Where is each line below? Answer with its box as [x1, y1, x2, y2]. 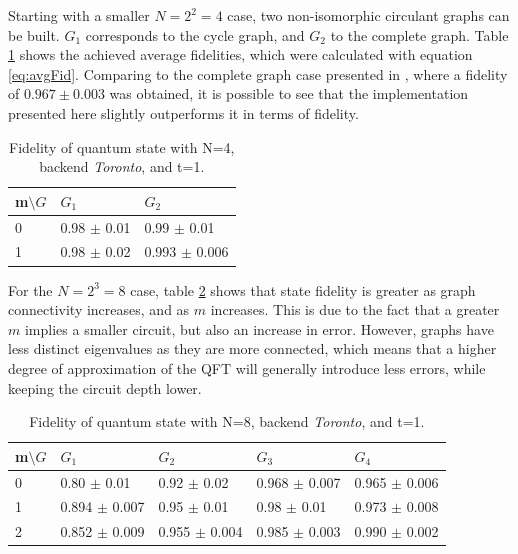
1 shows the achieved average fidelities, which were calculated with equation [8, 44, 473, 65]
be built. [8, 24, 60, 45]
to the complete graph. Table [330, 24, 509, 45]
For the [8, 279, 53, 300]
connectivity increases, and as [8, 299, 190, 320]
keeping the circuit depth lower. [8, 377, 202, 398]
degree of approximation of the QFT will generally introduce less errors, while [8, 357, 486, 378]
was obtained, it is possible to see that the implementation [109, 83, 469, 104]
